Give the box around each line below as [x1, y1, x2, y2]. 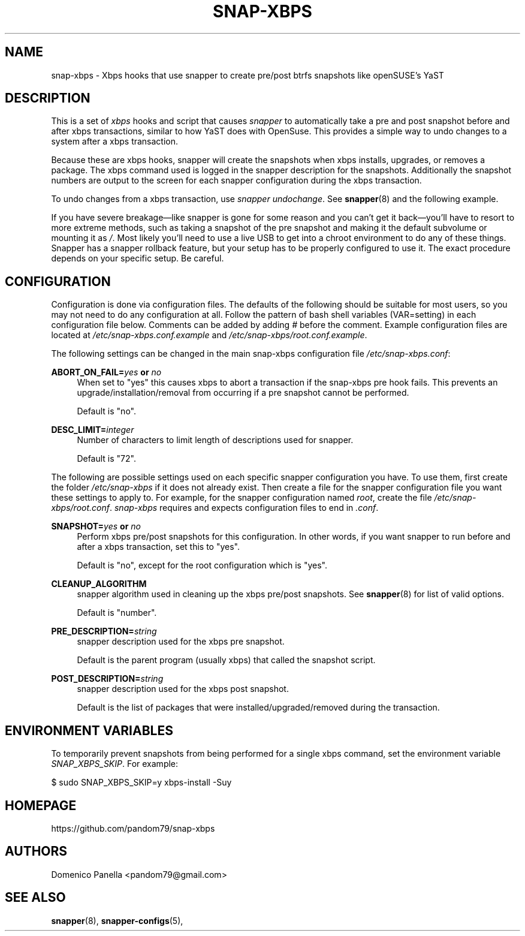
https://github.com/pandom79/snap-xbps [51, 823, 215, 833]
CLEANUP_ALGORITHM [51, 579, 147, 589]
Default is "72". [77, 453, 136, 464]
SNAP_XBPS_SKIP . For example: [51, 759, 179, 769]
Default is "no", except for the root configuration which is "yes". [77, 560, 327, 571]
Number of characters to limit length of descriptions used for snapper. [77, 435, 354, 446]
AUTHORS [5, 844, 68, 859]
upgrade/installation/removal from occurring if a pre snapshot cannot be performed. [77, 387, 409, 398]
